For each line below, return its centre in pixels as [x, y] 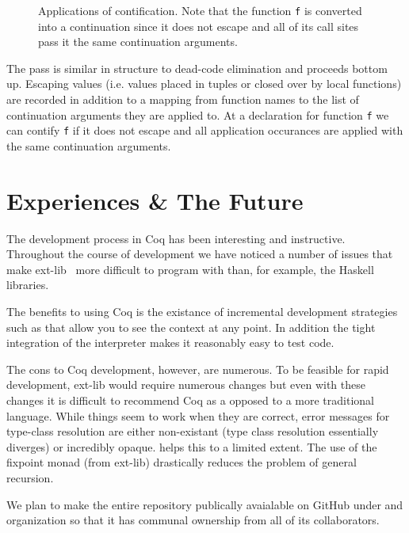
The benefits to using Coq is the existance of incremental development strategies [202, 312]
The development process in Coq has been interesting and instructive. [176, 238]
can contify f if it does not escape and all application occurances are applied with [205, 130]
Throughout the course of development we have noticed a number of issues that [200, 254]
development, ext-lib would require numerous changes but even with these [186, 385]
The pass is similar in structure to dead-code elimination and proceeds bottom [197, 68]
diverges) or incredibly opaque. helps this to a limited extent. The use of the [192, 446]
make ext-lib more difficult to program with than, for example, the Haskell [190, 269]
